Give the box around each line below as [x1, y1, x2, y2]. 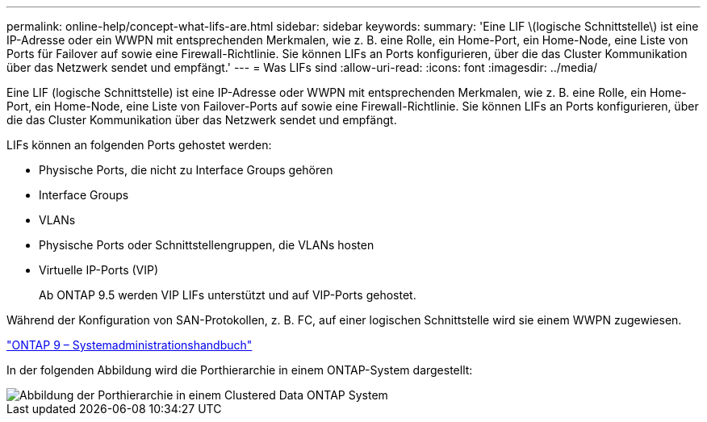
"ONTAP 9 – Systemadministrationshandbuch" [6, 338, 253, 352]
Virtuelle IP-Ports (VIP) [39, 263, 159, 277]
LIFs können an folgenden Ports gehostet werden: [6, 138, 272, 152]
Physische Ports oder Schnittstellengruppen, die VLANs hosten [39, 238, 374, 252]
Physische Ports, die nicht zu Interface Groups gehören [39, 163, 333, 177]
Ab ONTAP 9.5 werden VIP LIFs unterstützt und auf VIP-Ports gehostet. [39, 288, 416, 302]
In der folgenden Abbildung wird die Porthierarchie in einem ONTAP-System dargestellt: [6, 363, 473, 377]
